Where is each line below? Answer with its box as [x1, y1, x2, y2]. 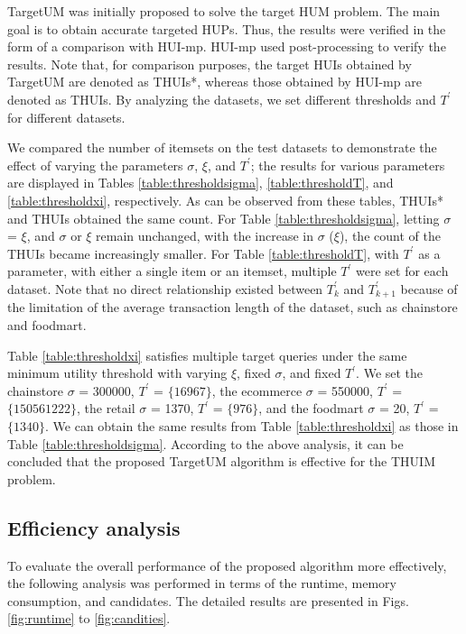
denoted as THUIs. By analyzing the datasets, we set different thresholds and [7, 89, 436, 108]
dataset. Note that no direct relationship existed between [7, 279, 323, 298]
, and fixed [282, 363, 341, 382]
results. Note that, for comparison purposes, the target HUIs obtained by [7, 54, 412, 73]
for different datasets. [7, 107, 126, 126]
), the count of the [339, 226, 441, 245]
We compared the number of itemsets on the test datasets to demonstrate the [7, 138, 437, 157]
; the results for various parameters [250, 155, 445, 174]
